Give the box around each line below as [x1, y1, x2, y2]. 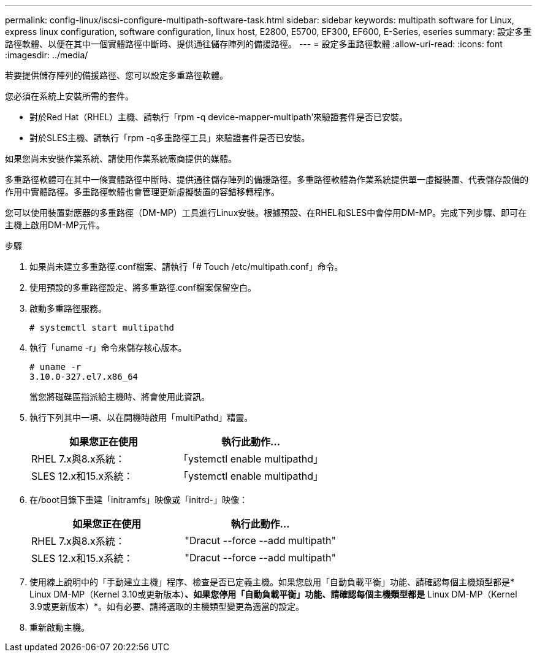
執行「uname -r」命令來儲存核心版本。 [29, 342, 187, 353]
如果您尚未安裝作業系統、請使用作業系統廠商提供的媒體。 [5, 153, 237, 164]
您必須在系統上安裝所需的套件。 [5, 91, 134, 101]
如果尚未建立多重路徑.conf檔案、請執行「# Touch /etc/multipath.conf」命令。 [29, 261, 343, 272]
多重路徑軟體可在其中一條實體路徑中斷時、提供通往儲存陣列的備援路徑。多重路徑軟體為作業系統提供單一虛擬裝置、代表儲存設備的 [5, 174, 528, 185]
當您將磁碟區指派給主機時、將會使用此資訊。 [29, 391, 210, 402]
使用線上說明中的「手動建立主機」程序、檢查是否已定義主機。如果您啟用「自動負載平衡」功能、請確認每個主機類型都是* [29, 577, 515, 587]
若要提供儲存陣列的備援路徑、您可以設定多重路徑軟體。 [5, 70, 228, 80]
